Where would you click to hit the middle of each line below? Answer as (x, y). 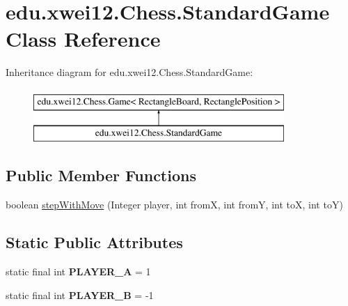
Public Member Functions (101, 175)
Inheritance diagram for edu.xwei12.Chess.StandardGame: (129, 72)
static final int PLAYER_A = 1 (78, 271)
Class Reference (83, 39)
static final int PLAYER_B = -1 (80, 294)
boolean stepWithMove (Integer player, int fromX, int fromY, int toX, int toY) (174, 205)
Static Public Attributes (94, 242)
